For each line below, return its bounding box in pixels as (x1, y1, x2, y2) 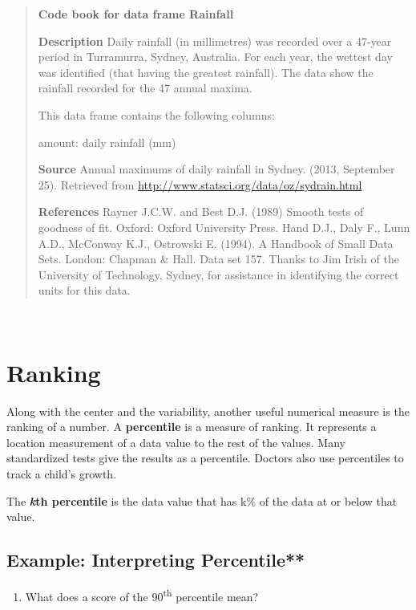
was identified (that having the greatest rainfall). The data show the (38, 63, 374, 80)
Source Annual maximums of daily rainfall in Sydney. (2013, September (38, 161, 395, 177)
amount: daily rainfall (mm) (38, 133, 176, 150)
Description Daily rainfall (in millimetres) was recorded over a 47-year (38, 32, 392, 49)
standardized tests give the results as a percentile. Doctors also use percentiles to (6, 449, 404, 466)
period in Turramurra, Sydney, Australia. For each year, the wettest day (38, 48, 393, 65)
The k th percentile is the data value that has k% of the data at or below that (6, 492, 398, 509)
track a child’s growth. (6, 466, 117, 482)
